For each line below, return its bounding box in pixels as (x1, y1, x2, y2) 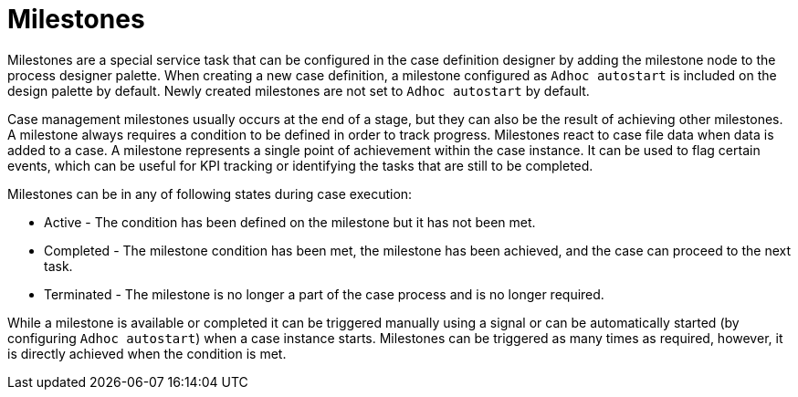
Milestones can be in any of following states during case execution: (7, 185, 413, 202)
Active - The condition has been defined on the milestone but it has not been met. (44, 214, 536, 230)
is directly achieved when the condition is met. (7, 345, 287, 361)
